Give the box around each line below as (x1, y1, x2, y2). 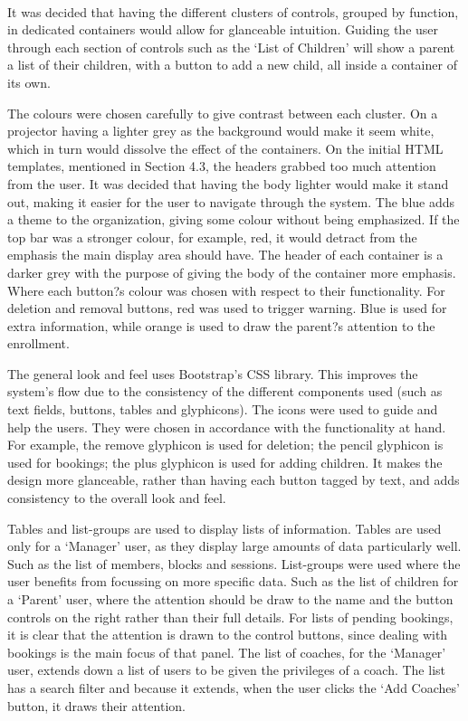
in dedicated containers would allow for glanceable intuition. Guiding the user (7, 20, 439, 39)
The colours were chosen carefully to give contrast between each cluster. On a (7, 103, 438, 122)
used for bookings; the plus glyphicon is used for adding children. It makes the (7, 452, 443, 471)
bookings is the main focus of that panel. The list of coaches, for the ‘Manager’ (7, 642, 446, 661)
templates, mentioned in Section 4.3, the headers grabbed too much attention (7, 157, 436, 176)
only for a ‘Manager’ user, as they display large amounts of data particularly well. (7, 536, 462, 555)
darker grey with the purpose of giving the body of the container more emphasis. (7, 262, 456, 281)
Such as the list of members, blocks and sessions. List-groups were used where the (7, 554, 461, 573)
